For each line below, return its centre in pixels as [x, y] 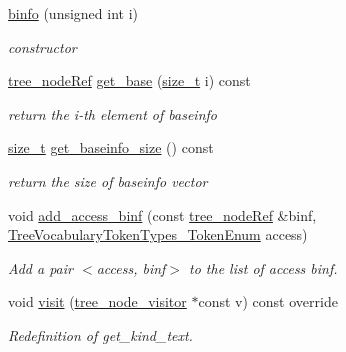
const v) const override [268, 301]
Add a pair [40, 267]
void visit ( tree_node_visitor [97, 301]
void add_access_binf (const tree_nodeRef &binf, [162, 214]
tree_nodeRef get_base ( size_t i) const [129, 80]
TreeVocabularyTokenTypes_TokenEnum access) [158, 234]
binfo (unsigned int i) [73, 13]
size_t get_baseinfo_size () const [111, 147]
